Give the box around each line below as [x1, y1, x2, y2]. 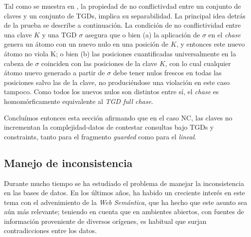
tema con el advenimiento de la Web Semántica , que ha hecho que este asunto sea [4, 197, 247, 207]
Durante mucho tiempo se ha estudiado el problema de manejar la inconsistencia [4, 178, 244, 188]
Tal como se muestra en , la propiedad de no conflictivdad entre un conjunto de [4, 1, 241, 11]
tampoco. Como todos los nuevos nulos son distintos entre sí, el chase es [4, 86, 219, 97]
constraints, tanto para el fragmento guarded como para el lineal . [4, 131, 197, 141]
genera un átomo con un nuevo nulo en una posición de [4, 39, 169, 49]
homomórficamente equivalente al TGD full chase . [4, 96, 153, 106]
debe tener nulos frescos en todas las [113, 68, 222, 78]
